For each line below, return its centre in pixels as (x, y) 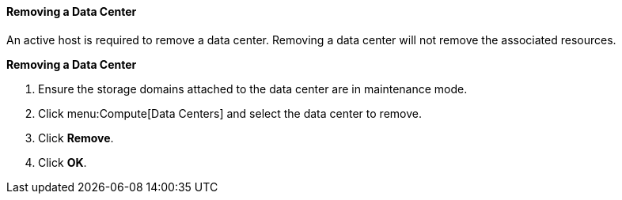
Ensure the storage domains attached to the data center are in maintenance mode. (253, 89)
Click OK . (63, 162)
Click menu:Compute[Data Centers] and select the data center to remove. (230, 113)
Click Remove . (76, 138)
